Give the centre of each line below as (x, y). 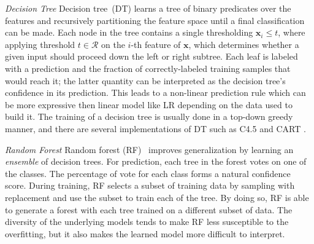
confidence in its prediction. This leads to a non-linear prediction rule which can (155, 92)
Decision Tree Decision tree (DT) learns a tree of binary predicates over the (148, 8)
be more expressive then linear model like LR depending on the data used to (149, 104)
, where (292, 32)
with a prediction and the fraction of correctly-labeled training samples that (148, 68)
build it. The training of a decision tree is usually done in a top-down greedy (149, 116)
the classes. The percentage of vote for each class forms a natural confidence (148, 173)
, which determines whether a (244, 44)
